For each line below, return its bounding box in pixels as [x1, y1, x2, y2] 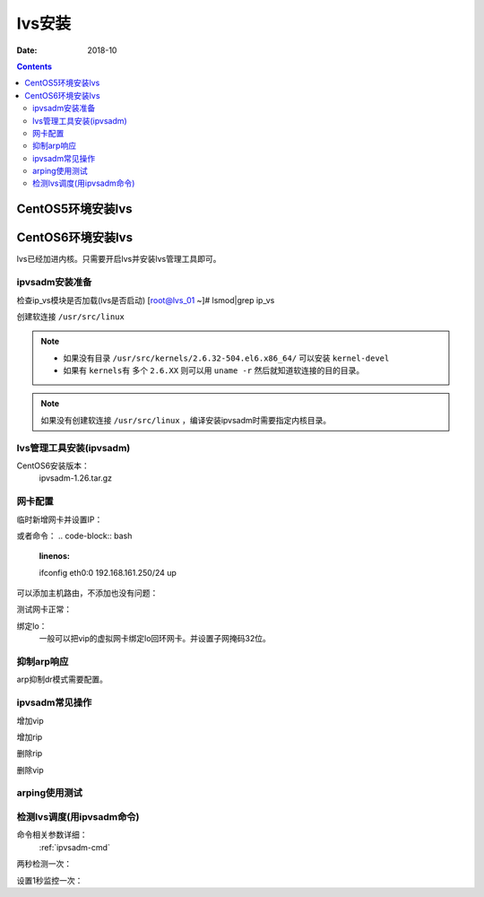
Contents [16, 61, 53, 72]
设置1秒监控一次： [16, 875, 83, 885]
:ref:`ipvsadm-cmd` [39, 841, 111, 852]
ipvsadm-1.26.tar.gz [39, 473, 112, 483]
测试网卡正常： [16, 604, 72, 614]
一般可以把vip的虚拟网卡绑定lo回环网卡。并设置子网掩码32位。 [39, 633, 271, 644]
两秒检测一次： [16, 858, 72, 869]
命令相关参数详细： [16, 830, 88, 840]
